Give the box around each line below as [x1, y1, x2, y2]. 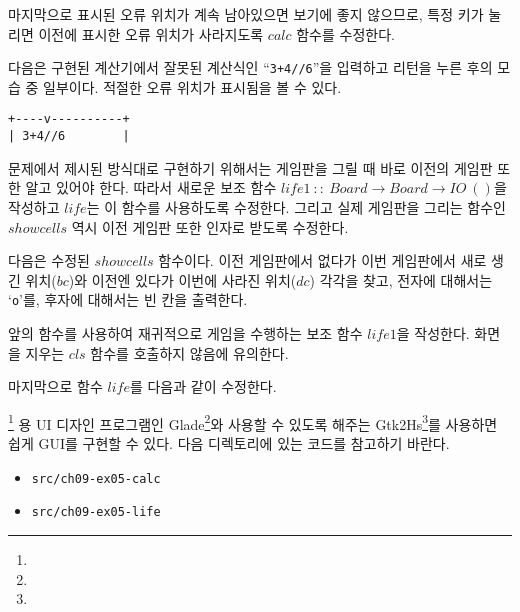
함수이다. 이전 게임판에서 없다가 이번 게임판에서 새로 [158, 250, 487, 271]
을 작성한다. [396, 322, 470, 343]
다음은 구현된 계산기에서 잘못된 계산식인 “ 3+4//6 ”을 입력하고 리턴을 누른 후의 [8, 57, 493, 78]
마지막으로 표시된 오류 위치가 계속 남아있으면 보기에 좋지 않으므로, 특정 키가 [8, 4, 484, 24]
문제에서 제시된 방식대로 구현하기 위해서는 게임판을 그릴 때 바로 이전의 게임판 [8, 157, 493, 178]
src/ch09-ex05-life [31, 505, 161, 520]
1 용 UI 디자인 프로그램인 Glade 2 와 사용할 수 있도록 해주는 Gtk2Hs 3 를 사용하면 [8, 410, 498, 434]
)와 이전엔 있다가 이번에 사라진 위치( [68, 269, 297, 290]
